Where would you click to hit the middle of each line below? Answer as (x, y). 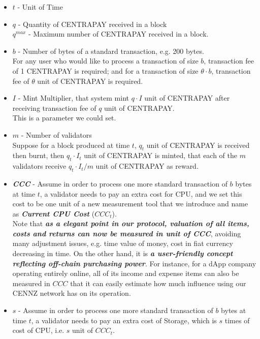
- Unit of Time (40, 7)
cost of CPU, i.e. (38, 330)
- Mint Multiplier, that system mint (74, 98)
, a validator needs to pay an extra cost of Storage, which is (124, 320)
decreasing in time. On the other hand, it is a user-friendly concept (123, 253)
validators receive (39, 166)
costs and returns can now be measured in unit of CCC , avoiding (127, 233)
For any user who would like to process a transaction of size (105, 61)
